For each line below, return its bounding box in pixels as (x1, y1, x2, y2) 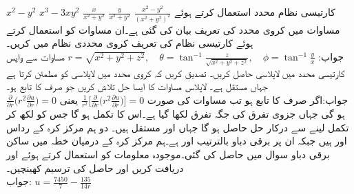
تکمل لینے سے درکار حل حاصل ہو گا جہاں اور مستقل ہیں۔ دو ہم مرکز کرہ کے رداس (6, 120, 349, 134)
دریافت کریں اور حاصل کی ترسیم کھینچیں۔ (6, 160, 184, 175)
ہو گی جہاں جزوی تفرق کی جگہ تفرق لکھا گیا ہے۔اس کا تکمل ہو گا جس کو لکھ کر (6, 107, 345, 121)
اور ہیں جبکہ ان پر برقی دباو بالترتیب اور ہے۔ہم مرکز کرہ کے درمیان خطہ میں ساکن (6, 133, 347, 148)
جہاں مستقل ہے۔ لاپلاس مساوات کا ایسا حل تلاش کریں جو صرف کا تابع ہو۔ (6, 79, 268, 94)
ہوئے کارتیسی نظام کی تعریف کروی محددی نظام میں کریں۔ (6, 36, 253, 50)
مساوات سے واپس (6, 50, 65, 64)
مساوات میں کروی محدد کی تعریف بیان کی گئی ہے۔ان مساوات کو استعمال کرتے (6, 22, 340, 36)
